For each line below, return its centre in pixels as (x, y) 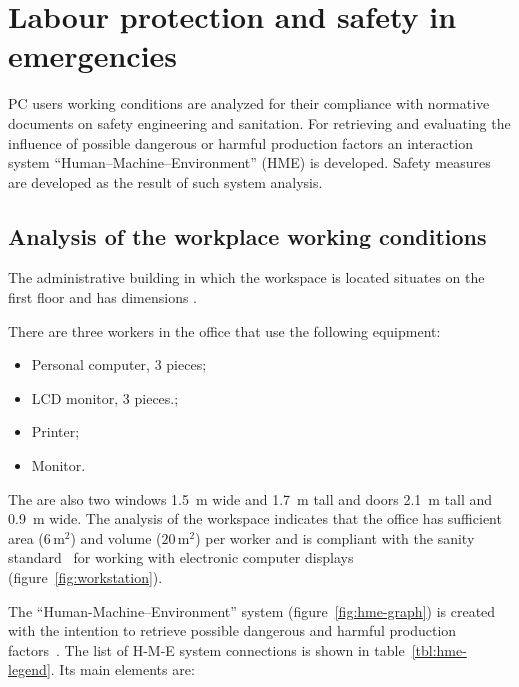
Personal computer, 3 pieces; (119, 364)
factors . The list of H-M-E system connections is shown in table (206, 649)
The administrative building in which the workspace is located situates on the (246, 277)
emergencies (93, 55)
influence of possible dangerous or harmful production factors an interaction (240, 142)
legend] (29, 669)
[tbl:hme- (439, 649)
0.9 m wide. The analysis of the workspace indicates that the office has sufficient (255, 518)
